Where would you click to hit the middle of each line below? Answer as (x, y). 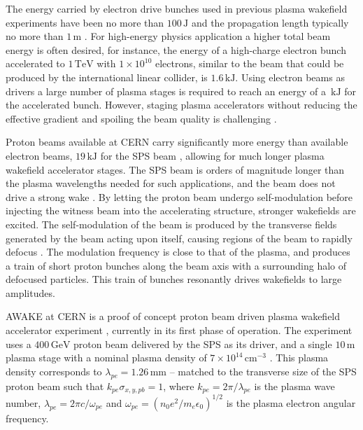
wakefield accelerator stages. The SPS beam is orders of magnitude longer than (175, 169)
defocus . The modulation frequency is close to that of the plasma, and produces (178, 252)
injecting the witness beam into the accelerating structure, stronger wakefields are (181, 210)
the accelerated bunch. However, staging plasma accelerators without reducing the (181, 105)
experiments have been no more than (85, 22)
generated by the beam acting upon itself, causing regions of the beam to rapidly (179, 238)
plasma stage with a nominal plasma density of (106, 358)
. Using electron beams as (290, 77)
